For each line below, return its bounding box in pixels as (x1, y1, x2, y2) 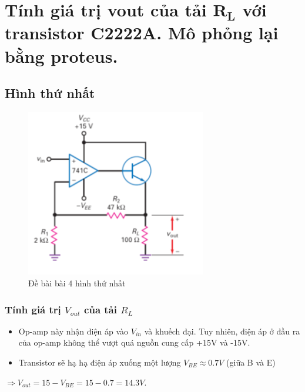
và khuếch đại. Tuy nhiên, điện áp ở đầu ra (144, 325, 300, 337)
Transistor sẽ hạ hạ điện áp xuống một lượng (18, 356, 181, 368)
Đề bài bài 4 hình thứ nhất (28, 277, 126, 289)
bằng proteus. (5, 43, 118, 67)
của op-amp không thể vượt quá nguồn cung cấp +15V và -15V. (18, 336, 250, 349)
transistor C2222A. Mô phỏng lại (5, 21, 279, 45)
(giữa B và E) (226, 356, 276, 368)
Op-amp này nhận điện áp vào (18, 325, 129, 337)
